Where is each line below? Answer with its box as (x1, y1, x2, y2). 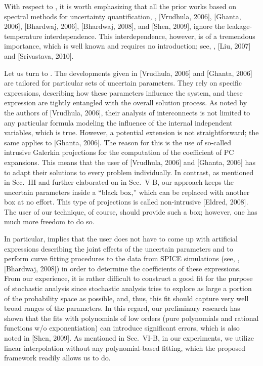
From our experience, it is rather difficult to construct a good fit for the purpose (4, 273, 253, 283)
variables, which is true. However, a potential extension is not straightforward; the (4, 127, 259, 138)
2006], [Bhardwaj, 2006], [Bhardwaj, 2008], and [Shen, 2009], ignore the (4, 21, 225, 31)
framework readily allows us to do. (4, 352, 111, 363)
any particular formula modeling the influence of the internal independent (4, 117, 233, 128)
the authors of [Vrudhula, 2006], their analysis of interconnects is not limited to (4, 107, 250, 117)
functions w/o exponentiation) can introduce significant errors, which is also (4, 322, 240, 333)
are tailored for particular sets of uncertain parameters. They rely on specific (4, 77, 242, 88)
